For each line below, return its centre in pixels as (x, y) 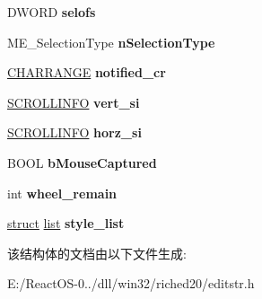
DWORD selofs (52, 12)
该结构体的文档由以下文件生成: (97, 253)
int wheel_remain (62, 193)
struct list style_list (66, 223)
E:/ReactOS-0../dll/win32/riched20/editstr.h (131, 283)
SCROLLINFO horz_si (74, 132)
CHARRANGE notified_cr (87, 72)
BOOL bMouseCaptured (82, 162)
